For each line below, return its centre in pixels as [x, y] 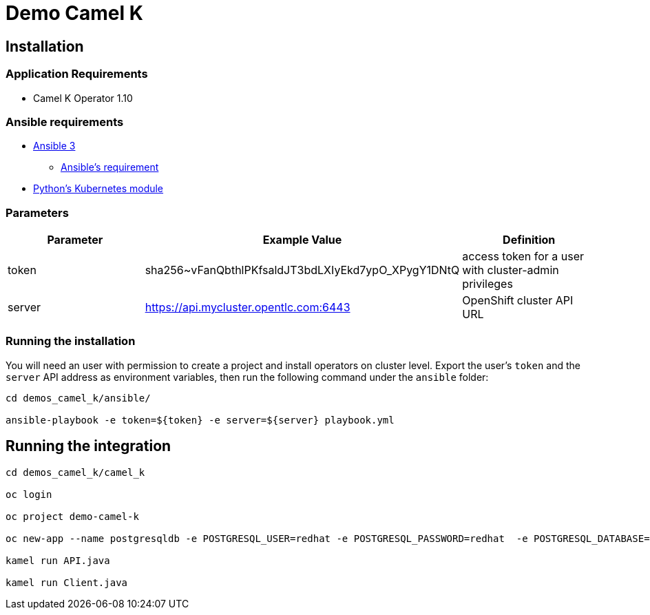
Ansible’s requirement [110, 167]
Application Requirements [77, 74]
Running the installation [71, 341]
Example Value [302, 240]
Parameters [37, 212]
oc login [29, 494]
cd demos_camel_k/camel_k [75, 472]
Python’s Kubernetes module [98, 189]
